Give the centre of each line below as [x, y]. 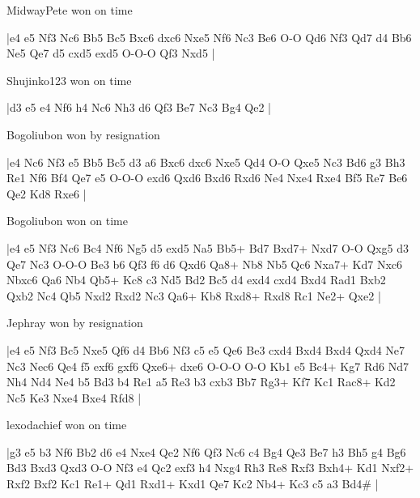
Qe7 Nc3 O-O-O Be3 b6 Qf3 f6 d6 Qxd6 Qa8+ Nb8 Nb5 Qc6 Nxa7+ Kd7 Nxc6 [205, 264]
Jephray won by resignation [75, 323]
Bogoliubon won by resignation [83, 134]
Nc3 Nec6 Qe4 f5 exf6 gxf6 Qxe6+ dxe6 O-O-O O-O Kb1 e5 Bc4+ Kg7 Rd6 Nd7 [208, 366]
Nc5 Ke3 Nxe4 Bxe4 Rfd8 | [74, 397]
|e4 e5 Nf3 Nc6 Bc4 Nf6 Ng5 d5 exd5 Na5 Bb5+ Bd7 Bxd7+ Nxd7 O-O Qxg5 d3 [208, 247]
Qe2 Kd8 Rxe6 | [47, 193]
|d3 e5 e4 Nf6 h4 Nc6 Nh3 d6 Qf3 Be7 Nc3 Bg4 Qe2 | [139, 107]
